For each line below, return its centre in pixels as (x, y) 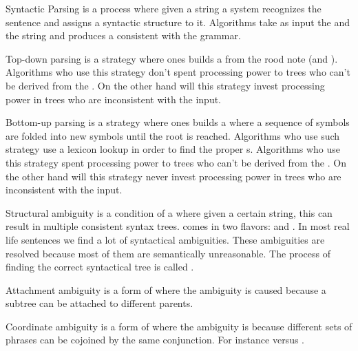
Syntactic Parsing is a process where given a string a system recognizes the (164, 8)
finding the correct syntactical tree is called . (100, 267)
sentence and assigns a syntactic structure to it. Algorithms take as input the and (178, 22)
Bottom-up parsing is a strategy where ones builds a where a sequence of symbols (178, 122)
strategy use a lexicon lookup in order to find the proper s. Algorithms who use (173, 149)
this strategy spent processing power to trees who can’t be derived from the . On (176, 162)
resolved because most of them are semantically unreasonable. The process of (168, 253)
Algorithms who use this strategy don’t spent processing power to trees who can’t (178, 72)
